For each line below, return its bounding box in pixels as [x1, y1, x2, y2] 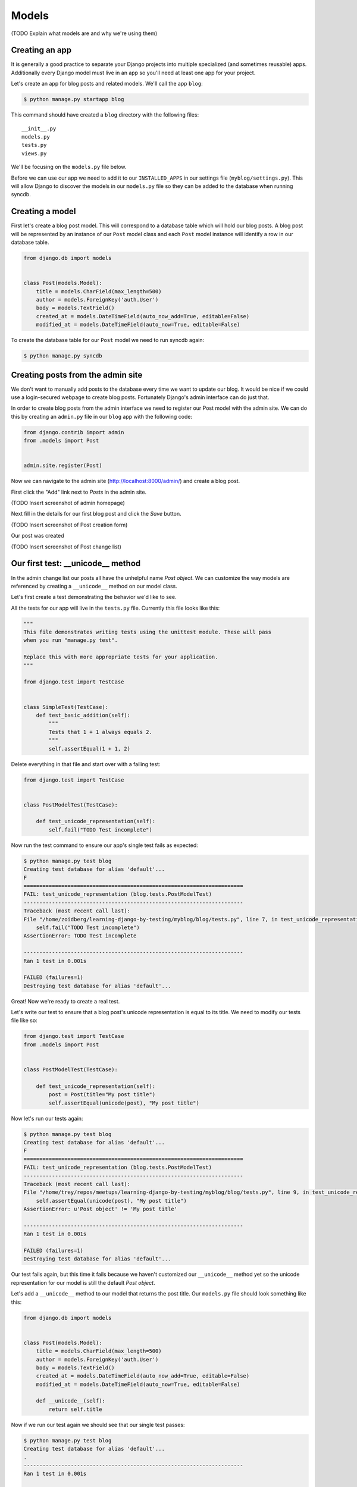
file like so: [11, 1017, 38, 1024]
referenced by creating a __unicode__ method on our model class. [11, 582, 178, 589]
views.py [21, 150, 47, 157]
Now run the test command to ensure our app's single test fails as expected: [11, 842, 199, 849]
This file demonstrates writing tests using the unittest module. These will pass [23, 629, 272, 636]
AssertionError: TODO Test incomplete [23, 933, 137, 939]
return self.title [48, 1406, 102, 1413]
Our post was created [11, 532, 65, 539]
